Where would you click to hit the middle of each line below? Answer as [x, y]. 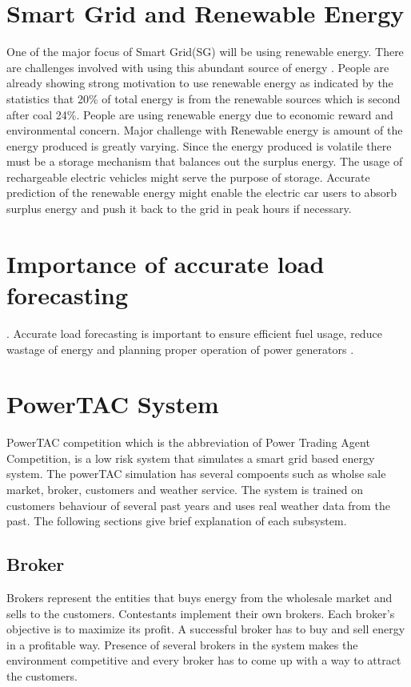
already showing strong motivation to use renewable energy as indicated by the [200, 83]
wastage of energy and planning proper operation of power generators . [180, 349]
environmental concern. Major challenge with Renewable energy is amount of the [205, 130]
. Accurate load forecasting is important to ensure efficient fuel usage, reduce [194, 333]
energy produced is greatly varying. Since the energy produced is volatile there [199, 145]
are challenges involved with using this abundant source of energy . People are [198, 67]
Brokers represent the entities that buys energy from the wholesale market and [200, 598]
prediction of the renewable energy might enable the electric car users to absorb [202, 193]
